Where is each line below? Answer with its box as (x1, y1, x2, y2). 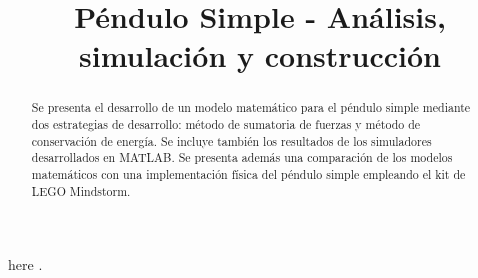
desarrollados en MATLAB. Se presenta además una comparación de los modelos (31, 149, 453, 166)
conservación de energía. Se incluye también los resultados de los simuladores (31, 132, 432, 149)
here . (8, 254, 43, 275)
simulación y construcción (79, 35, 441, 76)
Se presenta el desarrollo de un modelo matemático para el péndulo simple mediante (31, 99, 471, 116)
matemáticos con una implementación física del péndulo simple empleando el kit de (31, 165, 466, 182)
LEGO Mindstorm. (31, 182, 131, 199)
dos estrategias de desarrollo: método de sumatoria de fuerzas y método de (31, 116, 421, 133)
